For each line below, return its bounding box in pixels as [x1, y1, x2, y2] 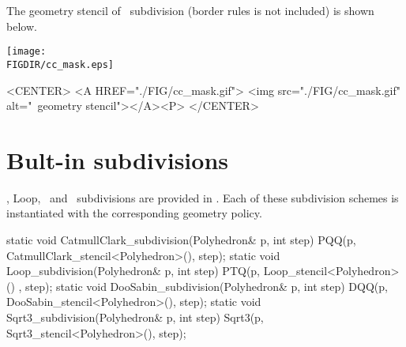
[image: [6, 46, 47, 58]
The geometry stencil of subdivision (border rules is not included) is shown [6, 2, 374, 18]
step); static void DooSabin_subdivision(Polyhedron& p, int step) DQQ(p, [25, 277, 388, 294]
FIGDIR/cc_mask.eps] [6, 58, 115, 70]
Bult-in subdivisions [6, 143, 229, 175]
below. [6, 17, 37, 34]
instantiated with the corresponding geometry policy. [6, 205, 262, 221]
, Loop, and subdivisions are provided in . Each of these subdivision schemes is [6, 189, 399, 206]
